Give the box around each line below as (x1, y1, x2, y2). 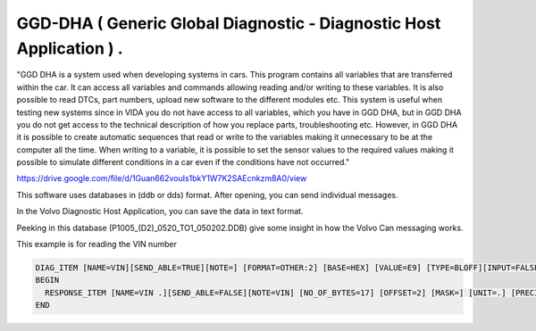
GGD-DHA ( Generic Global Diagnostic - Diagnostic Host (16, 13, 441, 33)
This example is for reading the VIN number (16, 239, 178, 250)
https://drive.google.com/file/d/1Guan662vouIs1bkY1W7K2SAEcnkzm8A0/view (16, 173, 307, 184)
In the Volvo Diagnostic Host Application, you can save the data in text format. (16, 206, 304, 217)
